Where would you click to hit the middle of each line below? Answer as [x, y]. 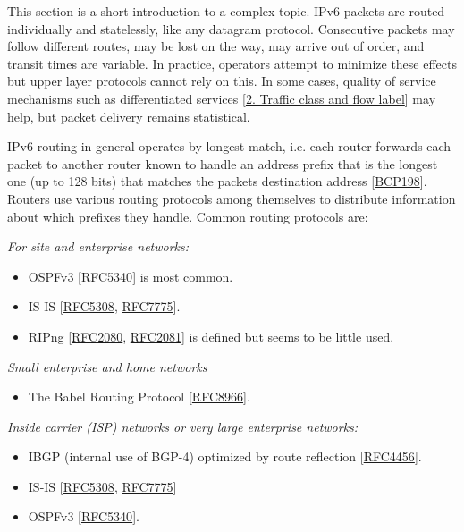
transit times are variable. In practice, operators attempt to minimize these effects [232, 63]
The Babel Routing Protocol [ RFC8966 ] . [139, 397]
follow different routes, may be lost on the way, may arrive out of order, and [216, 46]
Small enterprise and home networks [107, 366]
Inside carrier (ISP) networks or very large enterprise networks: [183, 426]
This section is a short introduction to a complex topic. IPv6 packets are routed [226, 11]
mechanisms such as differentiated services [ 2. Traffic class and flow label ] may [222, 98]
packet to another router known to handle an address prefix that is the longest [223, 163]
